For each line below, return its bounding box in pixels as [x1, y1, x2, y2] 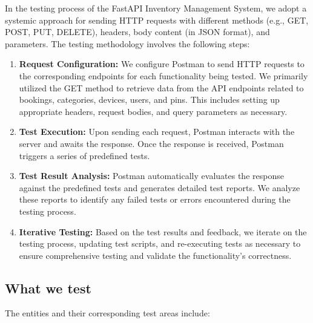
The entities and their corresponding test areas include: [5, 307, 210, 319]
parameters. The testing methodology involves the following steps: [5, 37, 250, 50]
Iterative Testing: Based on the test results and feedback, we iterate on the [19, 225, 307, 238]
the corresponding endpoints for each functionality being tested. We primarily [19, 69, 308, 82]
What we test [5, 278, 91, 297]
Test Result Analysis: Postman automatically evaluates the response [19, 169, 284, 182]
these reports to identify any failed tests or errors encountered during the [19, 193, 291, 206]
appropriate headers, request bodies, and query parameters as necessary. [19, 105, 288, 117]
